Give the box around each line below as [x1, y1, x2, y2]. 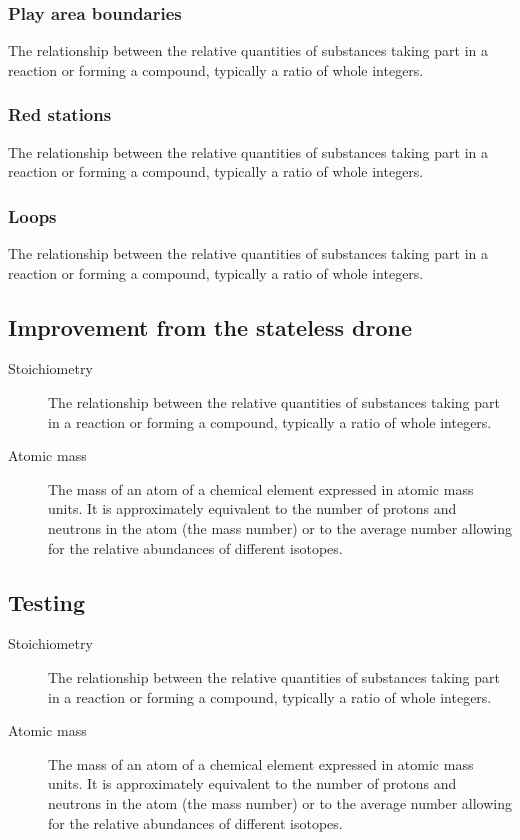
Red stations [8, 102, 112, 127]
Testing [8, 586, 85, 617]
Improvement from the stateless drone [8, 311, 412, 342]
